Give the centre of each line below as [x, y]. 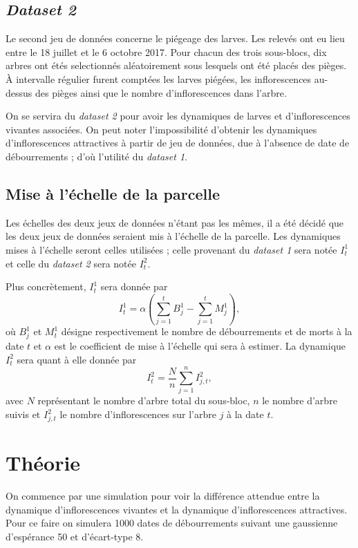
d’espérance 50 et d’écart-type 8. [75, 536]
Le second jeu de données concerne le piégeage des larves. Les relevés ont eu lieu [175, 38]
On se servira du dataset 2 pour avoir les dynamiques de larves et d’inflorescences [178, 116]
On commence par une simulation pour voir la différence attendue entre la [163, 495]
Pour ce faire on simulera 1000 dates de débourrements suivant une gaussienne [172, 523]
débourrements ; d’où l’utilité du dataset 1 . [96, 156]
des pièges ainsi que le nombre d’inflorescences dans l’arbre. [161, 92]
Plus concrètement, [46, 286]
